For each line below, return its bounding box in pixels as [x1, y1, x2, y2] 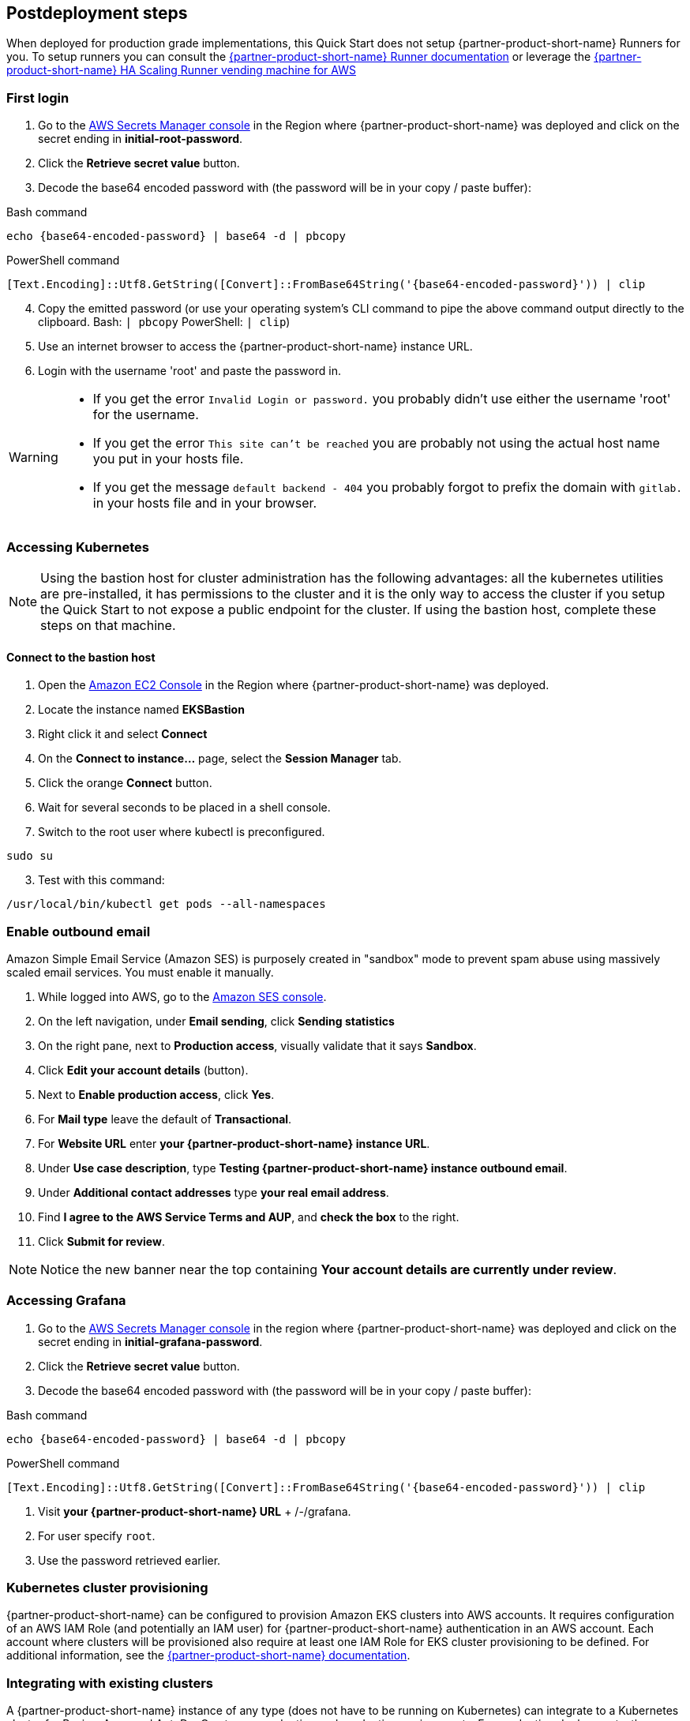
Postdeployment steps [6, 3, 188, 23]
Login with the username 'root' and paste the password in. [38, 364, 341, 378]
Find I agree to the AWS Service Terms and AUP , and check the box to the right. [38, 1209, 459, 1224]
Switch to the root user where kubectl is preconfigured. [38, 825, 325, 839]
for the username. [92, 407, 199, 423]
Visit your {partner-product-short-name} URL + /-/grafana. [38, 1504, 351, 1518]
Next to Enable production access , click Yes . [38, 1087, 275, 1101]
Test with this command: [38, 873, 165, 887]
